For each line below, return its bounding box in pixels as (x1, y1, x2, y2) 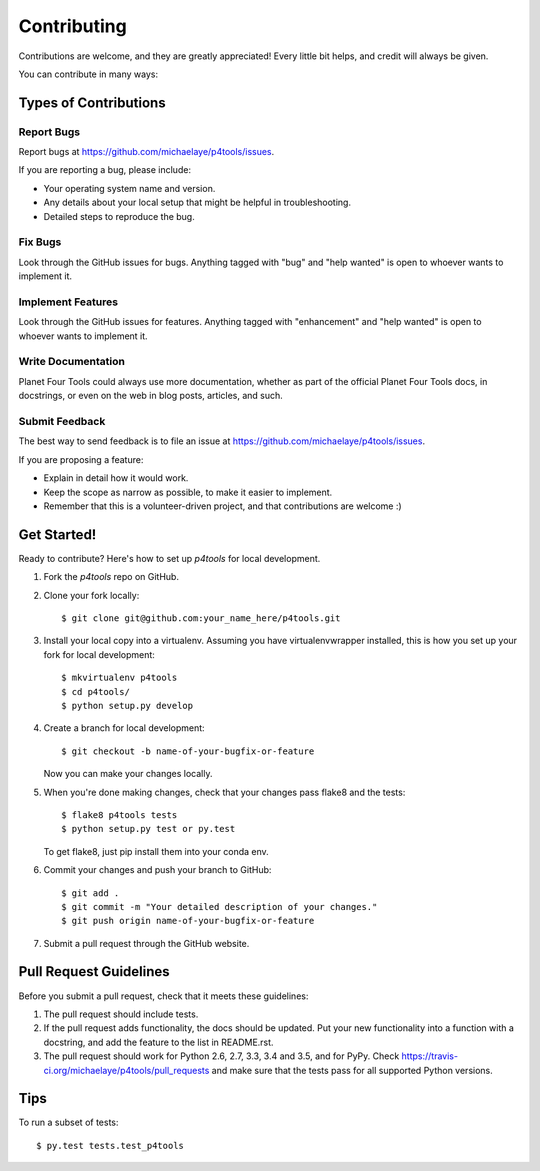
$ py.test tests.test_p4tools (36, 1140, 185, 1151)
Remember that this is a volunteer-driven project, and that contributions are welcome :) (43, 500, 402, 512)
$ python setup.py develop (61, 700, 194, 711)
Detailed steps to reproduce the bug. (43, 210, 195, 222)
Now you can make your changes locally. (43, 768, 213, 780)
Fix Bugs (18, 235, 62, 249)
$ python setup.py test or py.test (61, 823, 236, 835)
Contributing (18, 15, 127, 37)
